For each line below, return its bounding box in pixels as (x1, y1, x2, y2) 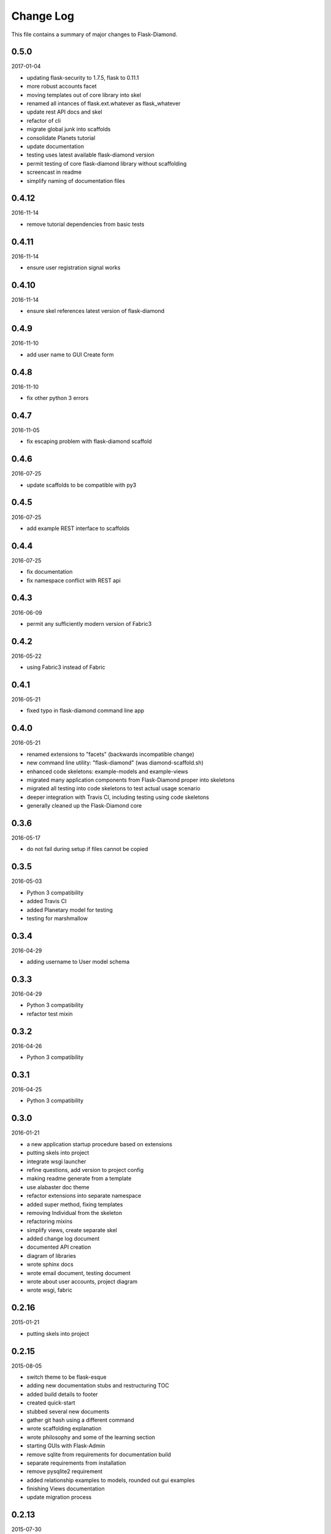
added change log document (26, 1235, 100, 1243)
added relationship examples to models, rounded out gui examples (26, 1476, 196, 1484)
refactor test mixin (26, 1010, 73, 1017)
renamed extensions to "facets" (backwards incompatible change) (26, 750, 194, 758)
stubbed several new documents (26, 1408, 110, 1415)
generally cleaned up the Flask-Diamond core (26, 802, 142, 809)
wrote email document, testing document (26, 1269, 131, 1276)
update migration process (26, 1494, 92, 1501)
